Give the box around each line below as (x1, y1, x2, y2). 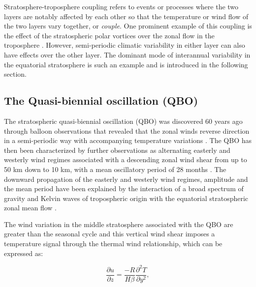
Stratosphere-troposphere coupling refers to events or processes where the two (4, 1, 239, 11)
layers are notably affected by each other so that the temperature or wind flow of (4, 11, 249, 21)
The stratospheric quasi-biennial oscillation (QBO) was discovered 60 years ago (4, 115, 243, 126)
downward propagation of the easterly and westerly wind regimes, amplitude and (4, 173, 248, 184)
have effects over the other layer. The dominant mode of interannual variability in (4, 49, 251, 59)
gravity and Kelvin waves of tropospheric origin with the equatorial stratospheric (4, 193, 249, 203)
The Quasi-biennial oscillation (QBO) (4, 93, 198, 108)
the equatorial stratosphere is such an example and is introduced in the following (4, 59, 248, 69)
